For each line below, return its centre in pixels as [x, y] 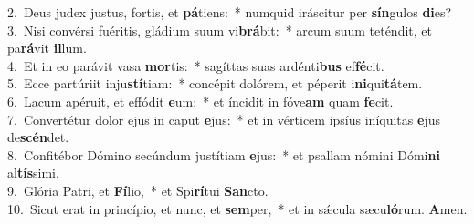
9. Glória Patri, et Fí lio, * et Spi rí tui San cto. [138, 190]
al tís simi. [33, 173]
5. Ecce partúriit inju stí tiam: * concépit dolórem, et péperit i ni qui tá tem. [215, 83]
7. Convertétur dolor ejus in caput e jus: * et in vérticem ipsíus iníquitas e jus [224, 119]
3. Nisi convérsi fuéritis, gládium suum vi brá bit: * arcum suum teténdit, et [220, 30]
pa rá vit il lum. [47, 48]
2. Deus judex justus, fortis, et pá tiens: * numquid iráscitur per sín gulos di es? [230, 12]
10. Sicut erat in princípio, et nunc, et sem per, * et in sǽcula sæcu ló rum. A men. [237, 208]
